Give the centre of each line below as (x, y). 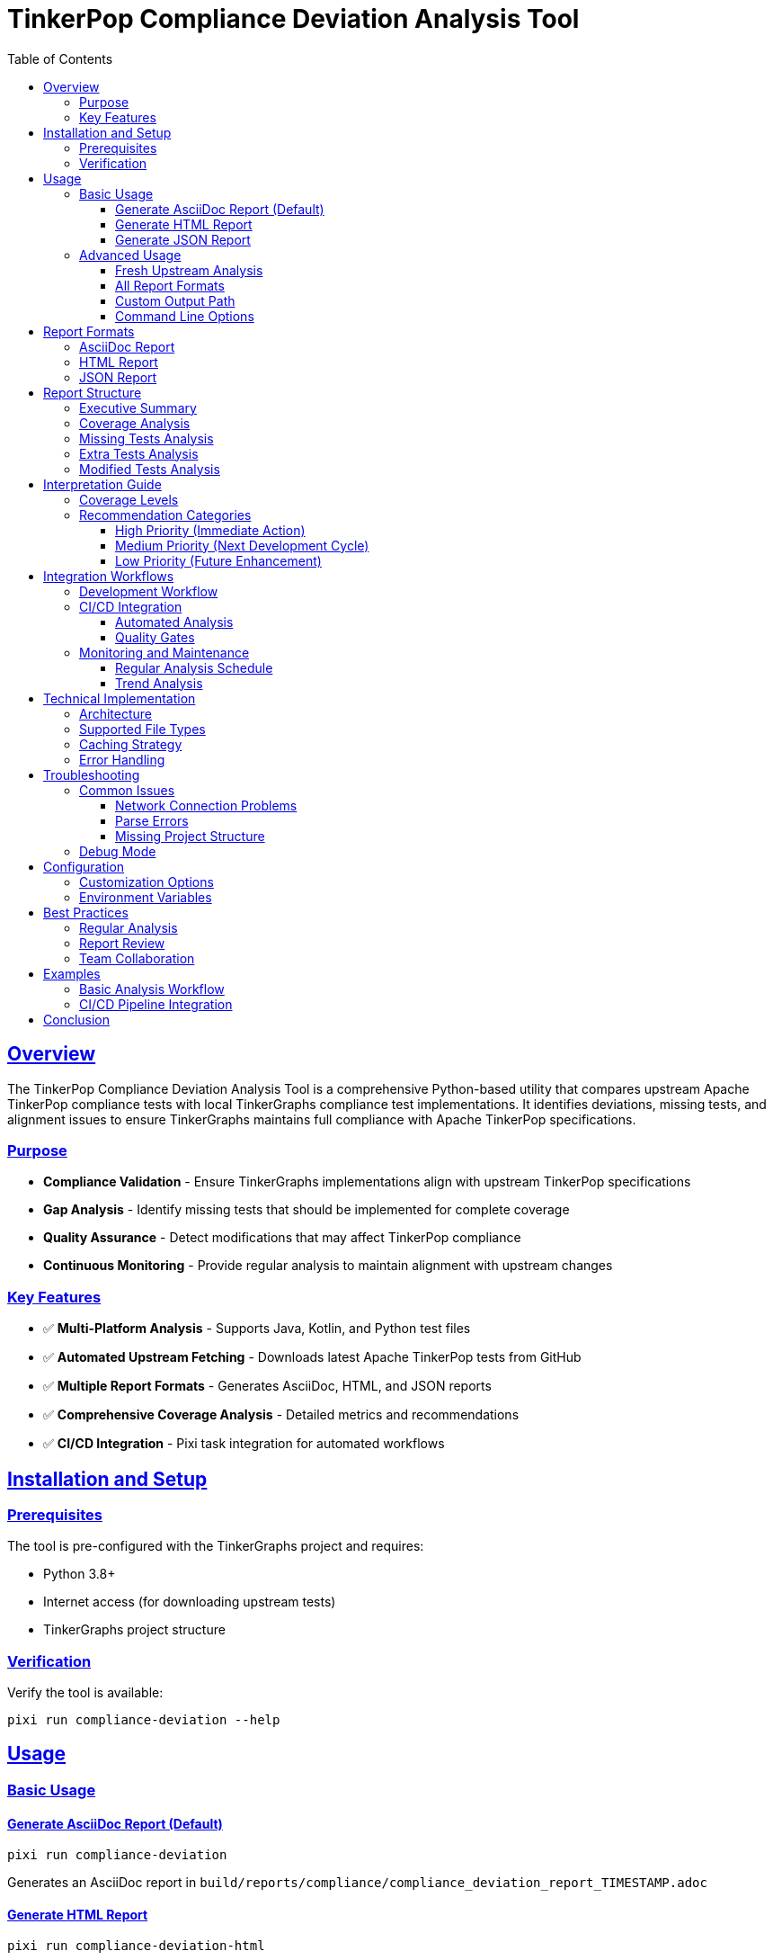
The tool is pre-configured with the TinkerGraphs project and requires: (216, 1546)
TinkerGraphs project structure (134, 1630)
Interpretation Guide (102, 484)
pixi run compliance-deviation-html (136, 1946)
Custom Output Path (175, 300)
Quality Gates (155, 637)
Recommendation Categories (165, 515)
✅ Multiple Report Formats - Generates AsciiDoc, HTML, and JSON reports (267, 1386)
